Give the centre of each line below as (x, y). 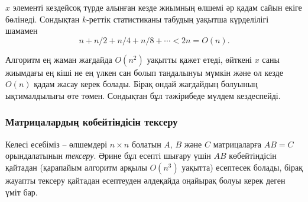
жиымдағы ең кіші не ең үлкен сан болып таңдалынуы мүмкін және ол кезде (144, 72)
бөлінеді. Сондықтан (43, 19)
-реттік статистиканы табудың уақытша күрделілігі (178, 19)
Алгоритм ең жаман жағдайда (59, 59)
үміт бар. (22, 192)
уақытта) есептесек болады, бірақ (242, 167)
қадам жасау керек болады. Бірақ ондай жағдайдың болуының (146, 84)
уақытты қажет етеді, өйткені (200, 59)
